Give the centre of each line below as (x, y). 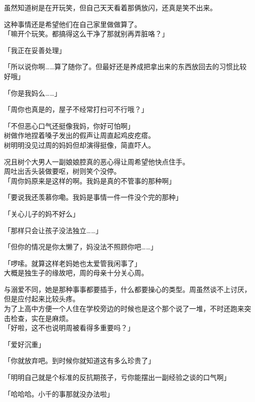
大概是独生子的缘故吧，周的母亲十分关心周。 (76, 273)
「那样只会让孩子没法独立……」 (53, 230)
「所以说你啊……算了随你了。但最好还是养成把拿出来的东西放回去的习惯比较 (125, 67)
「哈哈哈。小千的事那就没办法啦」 (59, 393)
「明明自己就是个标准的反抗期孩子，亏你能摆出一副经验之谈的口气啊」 (117, 377)
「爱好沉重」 (25, 344)
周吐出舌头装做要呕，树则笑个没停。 (62, 171)
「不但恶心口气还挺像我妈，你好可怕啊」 (69, 125)
